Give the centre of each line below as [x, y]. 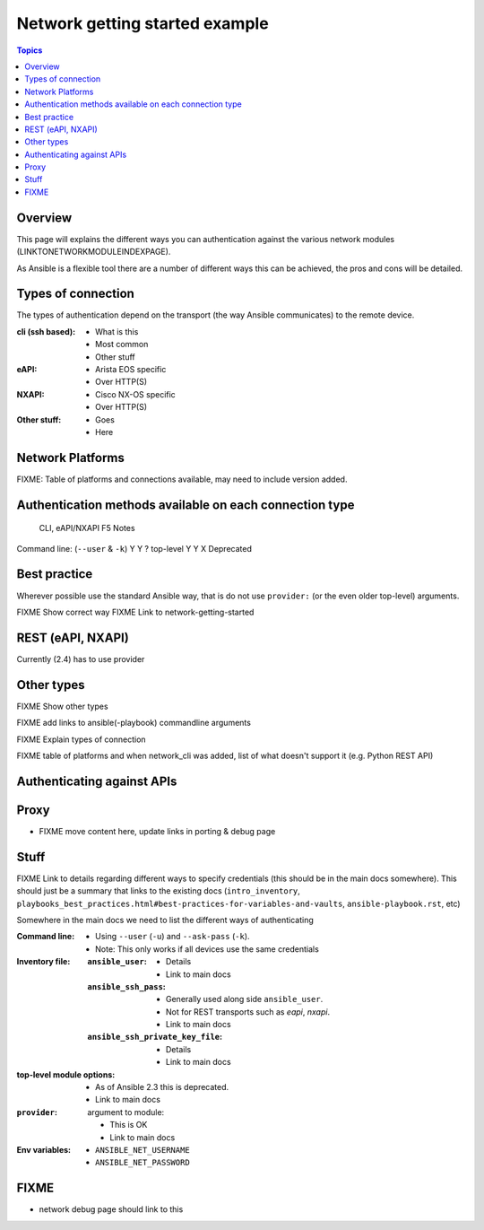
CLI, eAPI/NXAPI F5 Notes [87, 528]
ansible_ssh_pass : [126, 986]
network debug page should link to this [111, 1209]
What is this [117, 331]
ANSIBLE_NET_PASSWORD [143, 1163]
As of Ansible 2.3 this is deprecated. [162, 1087]
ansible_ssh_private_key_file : [155, 1037]
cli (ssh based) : [46, 331]
